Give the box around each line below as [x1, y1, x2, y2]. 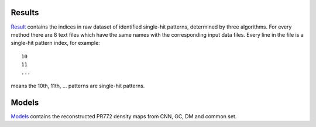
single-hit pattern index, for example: [11, 40, 101, 47]
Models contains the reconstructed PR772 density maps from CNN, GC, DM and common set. [11, 112, 237, 119]
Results [11, 8, 39, 17]
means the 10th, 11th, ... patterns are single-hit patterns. [11, 82, 145, 89]
